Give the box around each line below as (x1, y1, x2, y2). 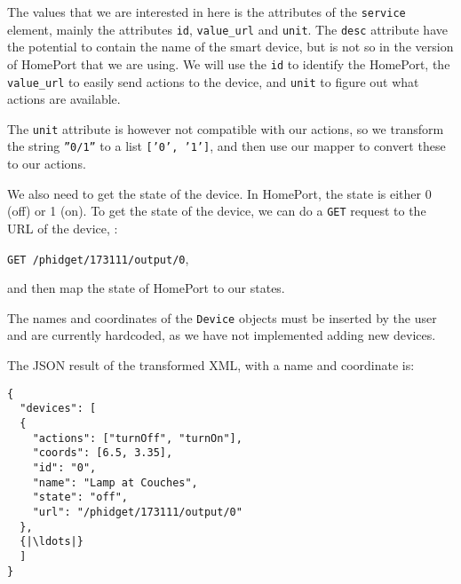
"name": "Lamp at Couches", (32, 476, 198, 489)
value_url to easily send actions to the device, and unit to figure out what (7, 72, 419, 91)
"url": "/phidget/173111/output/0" (32, 505, 242, 518)
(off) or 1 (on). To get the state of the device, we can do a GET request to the (7, 201, 426, 220)
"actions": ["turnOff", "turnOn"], (32, 431, 242, 445)
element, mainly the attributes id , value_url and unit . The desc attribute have (7, 20, 448, 38)
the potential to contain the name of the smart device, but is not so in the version (7, 37, 454, 56)
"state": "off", (32, 491, 129, 504)
